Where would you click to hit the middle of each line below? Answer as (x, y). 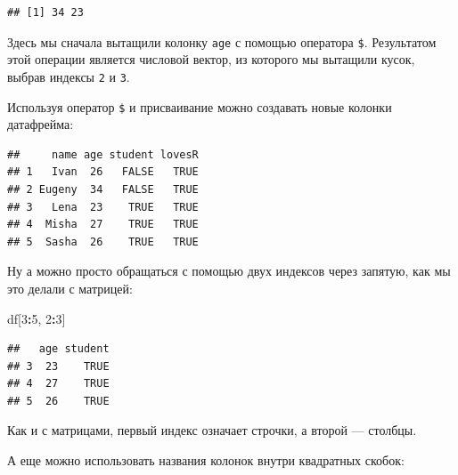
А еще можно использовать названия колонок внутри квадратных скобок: (206, 460)
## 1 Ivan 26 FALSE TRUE (103, 172)
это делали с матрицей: (70, 288)
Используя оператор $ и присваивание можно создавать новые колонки (200, 106)
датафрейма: (41, 124)
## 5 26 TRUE (58, 401)
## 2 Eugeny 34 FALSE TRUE (103, 189)
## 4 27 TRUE (58, 384)
